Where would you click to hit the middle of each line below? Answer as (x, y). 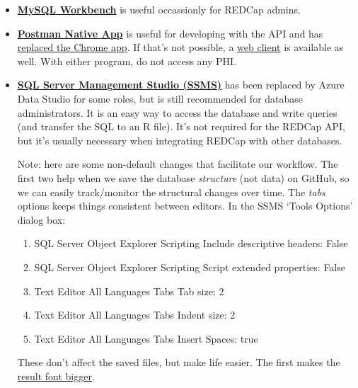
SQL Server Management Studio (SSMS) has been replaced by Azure (181, 85)
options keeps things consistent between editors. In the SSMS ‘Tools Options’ (185, 206)
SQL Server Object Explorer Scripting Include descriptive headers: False (191, 243)
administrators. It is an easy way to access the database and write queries (177, 112)
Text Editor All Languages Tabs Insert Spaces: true (146, 338)
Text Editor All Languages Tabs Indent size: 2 (135, 315)
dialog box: (41, 219)
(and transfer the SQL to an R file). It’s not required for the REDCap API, (181, 126)
